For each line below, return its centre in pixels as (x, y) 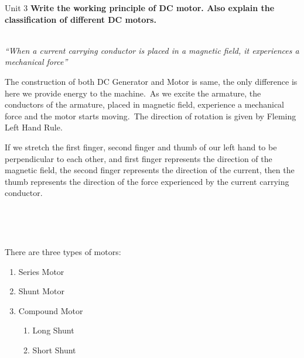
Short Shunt (54, 350)
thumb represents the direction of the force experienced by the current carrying (147, 181)
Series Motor (41, 271)
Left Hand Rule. (34, 127)
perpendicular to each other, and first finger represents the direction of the (139, 158)
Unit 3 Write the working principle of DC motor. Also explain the (140, 8)
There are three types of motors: (63, 252)
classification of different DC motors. (81, 19)
